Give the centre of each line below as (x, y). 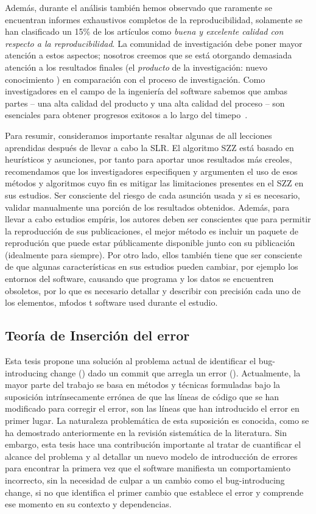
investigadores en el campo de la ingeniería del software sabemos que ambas (146, 91)
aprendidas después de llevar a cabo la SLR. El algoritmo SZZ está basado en (149, 147)
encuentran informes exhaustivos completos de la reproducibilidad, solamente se (154, 19)
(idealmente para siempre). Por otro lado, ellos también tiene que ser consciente (153, 254)
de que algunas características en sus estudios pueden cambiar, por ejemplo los (152, 266)
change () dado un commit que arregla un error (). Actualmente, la (175, 372)
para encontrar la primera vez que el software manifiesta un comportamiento (148, 468)
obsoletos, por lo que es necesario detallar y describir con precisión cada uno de (153, 290)
